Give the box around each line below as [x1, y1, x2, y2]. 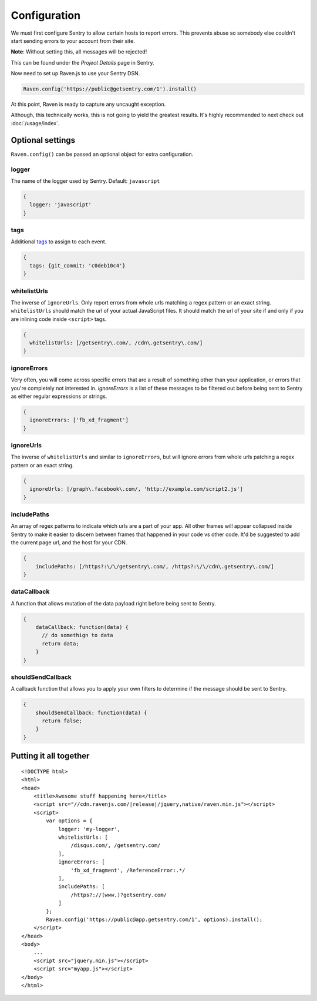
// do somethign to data [42, 632, 114, 639]
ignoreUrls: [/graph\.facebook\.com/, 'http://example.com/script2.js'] [29, 486, 244, 493]
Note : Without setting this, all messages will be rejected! [11, 48, 147, 55]
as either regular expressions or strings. [11, 393, 107, 400]
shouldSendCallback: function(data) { [35, 709, 147, 716]
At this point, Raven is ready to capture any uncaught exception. [11, 101, 166, 108]
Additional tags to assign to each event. [11, 238, 107, 245]
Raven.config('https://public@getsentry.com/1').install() [23, 86, 197, 92]
